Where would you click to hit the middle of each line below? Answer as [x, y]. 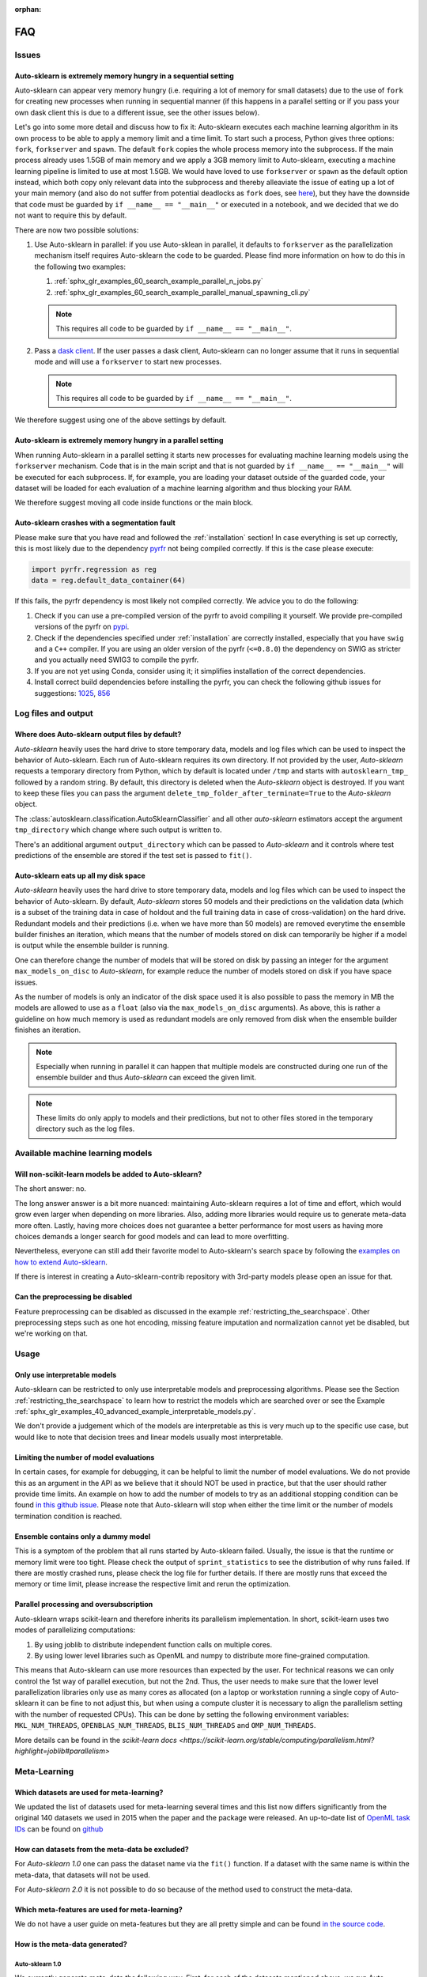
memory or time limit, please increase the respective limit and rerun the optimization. [153, 1584]
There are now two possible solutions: [77, 230]
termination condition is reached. [68, 1516]
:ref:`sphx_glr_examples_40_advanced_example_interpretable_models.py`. [135, 1412]
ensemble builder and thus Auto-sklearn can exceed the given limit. [146, 1077]
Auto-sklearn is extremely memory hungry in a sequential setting [125, 76]
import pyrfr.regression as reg [94, 570]
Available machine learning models [83, 1153]
